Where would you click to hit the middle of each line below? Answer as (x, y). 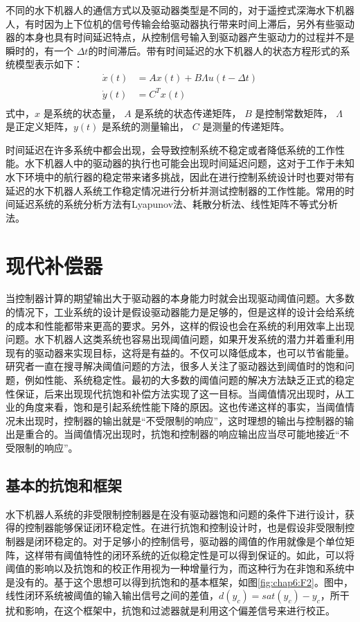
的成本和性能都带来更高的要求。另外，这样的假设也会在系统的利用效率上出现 (180, 325)
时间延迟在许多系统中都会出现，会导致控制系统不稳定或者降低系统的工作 (170, 149)
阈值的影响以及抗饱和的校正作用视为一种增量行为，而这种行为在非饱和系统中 (180, 568)
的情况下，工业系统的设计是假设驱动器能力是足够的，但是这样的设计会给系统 (180, 312)
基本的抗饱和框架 (64, 485)
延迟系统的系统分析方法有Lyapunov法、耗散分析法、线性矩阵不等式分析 (177, 204)
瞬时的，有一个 (39, 50)
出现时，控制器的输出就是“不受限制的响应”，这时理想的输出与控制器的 (184, 420)
